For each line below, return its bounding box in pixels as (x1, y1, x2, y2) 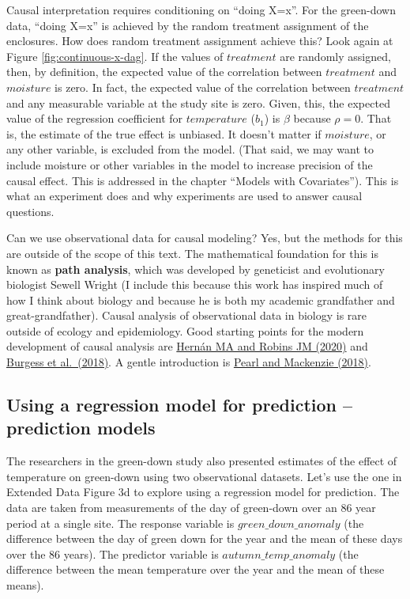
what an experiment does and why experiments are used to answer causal (6, 188, 363, 204)
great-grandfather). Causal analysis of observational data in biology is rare (6, 307, 367, 324)
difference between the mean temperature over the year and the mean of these (6, 561, 385, 578)
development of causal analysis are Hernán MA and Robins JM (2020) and (6, 338, 368, 354)
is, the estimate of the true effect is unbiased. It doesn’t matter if (6, 125, 322, 142)
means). (6, 577, 44, 593)
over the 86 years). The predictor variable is (6, 545, 219, 562)
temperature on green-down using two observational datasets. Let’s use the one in (6, 468, 402, 484)
